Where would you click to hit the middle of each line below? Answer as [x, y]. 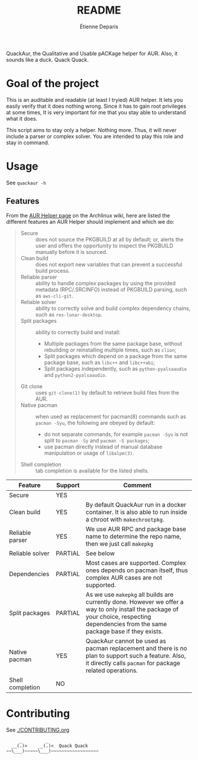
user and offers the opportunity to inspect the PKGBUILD [104, 246]
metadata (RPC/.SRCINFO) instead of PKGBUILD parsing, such [111, 289]
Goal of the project [52, 84]
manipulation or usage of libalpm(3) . [89, 453]
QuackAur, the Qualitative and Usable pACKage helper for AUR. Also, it [92, 53]
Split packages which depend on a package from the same [115, 356]
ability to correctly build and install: [78, 332]
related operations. [112, 670]
